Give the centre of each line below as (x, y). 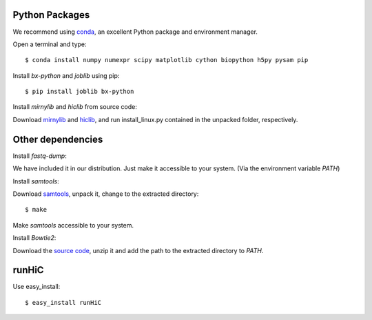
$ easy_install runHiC (63, 302)
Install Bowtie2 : (34, 238)
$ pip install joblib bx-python (80, 92)
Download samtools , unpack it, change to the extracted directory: (106, 194)
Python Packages (51, 15)
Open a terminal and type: (50, 44)
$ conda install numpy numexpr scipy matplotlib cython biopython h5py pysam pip (167, 60)
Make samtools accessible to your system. (73, 225)
